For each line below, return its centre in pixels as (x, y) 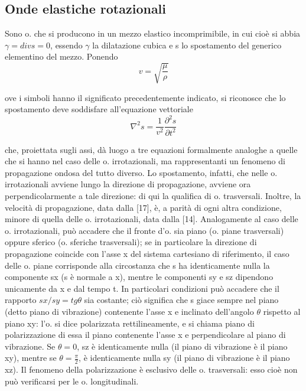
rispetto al (282, 311)
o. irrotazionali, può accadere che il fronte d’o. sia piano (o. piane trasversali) (144, 230)
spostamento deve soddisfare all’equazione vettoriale (99, 109)
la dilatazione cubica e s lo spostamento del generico (187, 45)
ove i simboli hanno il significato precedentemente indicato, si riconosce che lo (145, 97)
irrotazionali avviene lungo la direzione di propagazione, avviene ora (128, 184)
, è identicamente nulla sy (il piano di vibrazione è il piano (184, 358)
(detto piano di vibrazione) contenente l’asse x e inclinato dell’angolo (129, 311)
